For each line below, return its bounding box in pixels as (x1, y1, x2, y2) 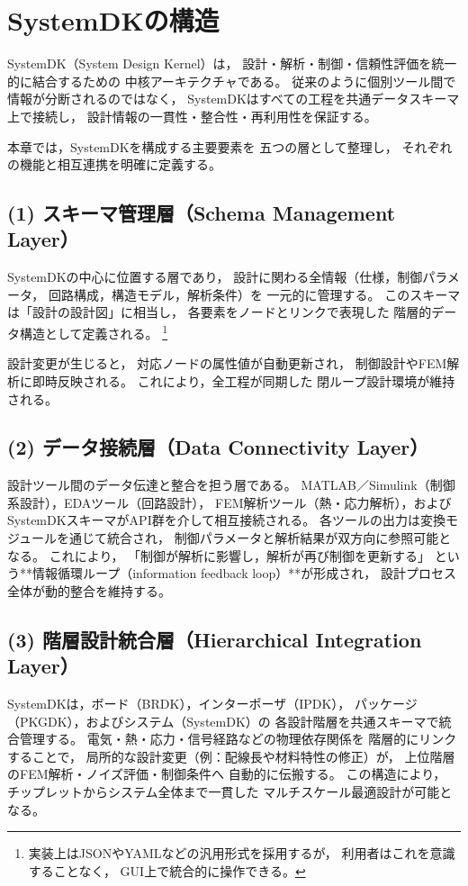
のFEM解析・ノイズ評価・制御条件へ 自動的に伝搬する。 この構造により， (7, 764, 446, 783)
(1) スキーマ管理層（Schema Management (7, 199, 396, 227)
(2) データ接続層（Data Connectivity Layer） (7, 433, 429, 461)
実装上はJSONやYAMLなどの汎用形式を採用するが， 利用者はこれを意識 (28, 844, 455, 863)
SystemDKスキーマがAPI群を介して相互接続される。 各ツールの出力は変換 (7, 511, 445, 529)
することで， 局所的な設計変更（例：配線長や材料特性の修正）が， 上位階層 (7, 746, 455, 765)
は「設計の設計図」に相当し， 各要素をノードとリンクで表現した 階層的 (7, 303, 432, 321)
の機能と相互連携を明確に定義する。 (7, 155, 221, 174)
